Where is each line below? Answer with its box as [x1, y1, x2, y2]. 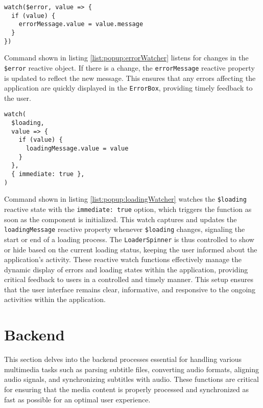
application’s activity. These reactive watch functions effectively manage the [4, 254, 242, 265]
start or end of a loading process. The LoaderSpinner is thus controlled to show [4, 233, 254, 244]
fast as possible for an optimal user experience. [4, 394, 151, 404]
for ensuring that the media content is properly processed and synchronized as [4, 383, 249, 394]
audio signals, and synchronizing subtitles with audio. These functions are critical [4, 374, 259, 384]
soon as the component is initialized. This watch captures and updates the [4, 213, 237, 224]
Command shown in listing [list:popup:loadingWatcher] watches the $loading [4, 194, 247, 204]
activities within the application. [4, 294, 106, 305]
